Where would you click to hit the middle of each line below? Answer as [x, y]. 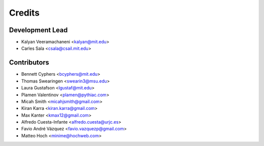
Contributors [29, 63]
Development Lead [38, 30]
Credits [24, 13]
